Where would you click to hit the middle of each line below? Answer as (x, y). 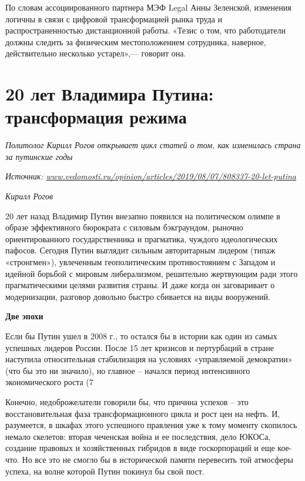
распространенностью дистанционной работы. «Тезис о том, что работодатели (145, 30)
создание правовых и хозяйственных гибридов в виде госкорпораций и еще (140, 448)
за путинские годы (39, 156)
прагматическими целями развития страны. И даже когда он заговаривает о (140, 285)
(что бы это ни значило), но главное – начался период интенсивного (128, 370)
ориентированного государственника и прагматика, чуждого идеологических (142, 238)
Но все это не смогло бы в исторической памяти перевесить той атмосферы (157, 459)
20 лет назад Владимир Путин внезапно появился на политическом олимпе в (143, 216)
